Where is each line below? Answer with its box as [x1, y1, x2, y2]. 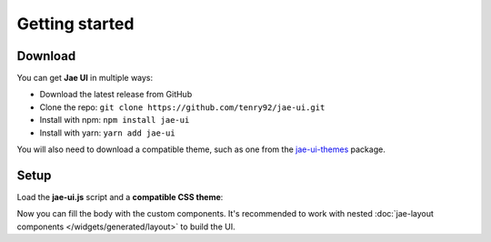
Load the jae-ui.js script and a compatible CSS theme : [16, 191, 224, 202]
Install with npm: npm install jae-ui [39, 115, 190, 126]
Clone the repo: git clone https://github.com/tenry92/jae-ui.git [39, 101, 326, 113]
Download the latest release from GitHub [39, 89, 193, 100]
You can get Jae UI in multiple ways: [16, 73, 154, 84]
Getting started [16, 14, 135, 34]
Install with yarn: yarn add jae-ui [39, 127, 176, 138]
